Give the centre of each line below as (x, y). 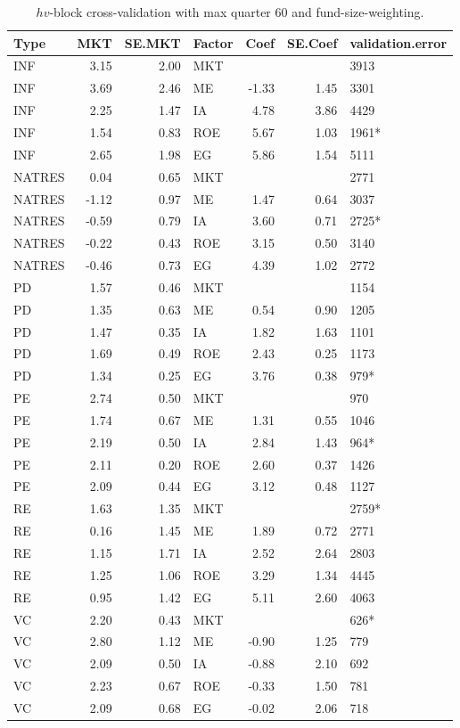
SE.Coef (312, 42)
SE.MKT (152, 42)
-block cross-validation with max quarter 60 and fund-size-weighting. (237, 12)
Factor (213, 42)
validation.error (398, 42)
